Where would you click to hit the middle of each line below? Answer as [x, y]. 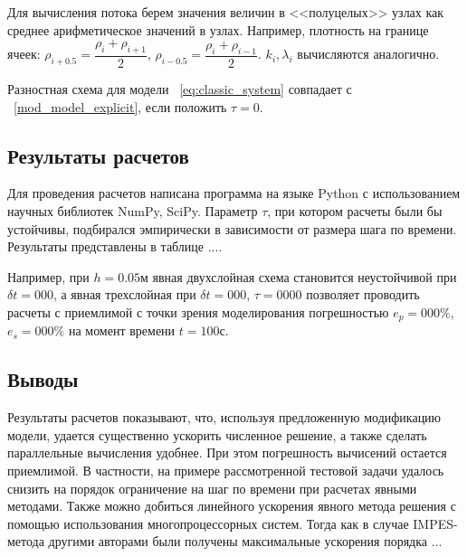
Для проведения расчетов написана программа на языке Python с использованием [234, 193]
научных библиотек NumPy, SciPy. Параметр [133, 211]
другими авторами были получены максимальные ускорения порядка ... [245, 541]
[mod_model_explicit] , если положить [120, 106]
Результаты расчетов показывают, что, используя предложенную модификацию [224, 417]
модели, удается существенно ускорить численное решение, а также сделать [217, 434]
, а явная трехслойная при [124, 294]
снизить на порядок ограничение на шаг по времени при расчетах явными [212, 488]
